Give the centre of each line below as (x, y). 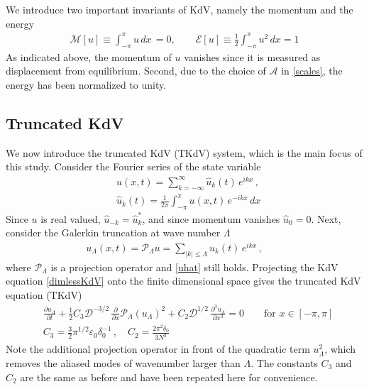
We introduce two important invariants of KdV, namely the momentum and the (180, 9)
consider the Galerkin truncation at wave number (113, 232)
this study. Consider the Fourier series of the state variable (133, 166)
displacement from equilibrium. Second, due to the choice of (136, 71)
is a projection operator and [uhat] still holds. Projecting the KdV (194, 267)
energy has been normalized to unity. (86, 84)
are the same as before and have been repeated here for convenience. (169, 377)
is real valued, (71, 218)
